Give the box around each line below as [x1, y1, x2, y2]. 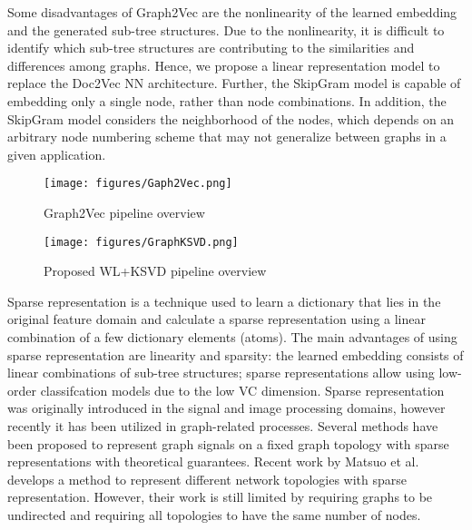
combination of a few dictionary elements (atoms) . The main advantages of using [7, 328, 457, 347]
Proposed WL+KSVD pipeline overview [44, 261, 267, 280]
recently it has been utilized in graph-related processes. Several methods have [7, 417, 438, 435]
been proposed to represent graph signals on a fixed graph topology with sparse [7, 434, 449, 453]
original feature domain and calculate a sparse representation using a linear [7, 309, 427, 329]
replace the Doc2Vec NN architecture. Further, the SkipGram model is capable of [7, 74, 461, 93]
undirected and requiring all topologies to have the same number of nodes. [7, 505, 421, 524]
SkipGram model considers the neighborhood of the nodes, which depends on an [7, 109, 455, 128]
